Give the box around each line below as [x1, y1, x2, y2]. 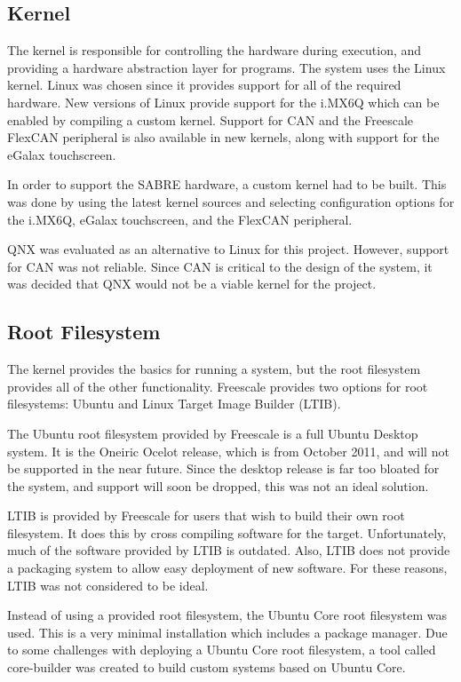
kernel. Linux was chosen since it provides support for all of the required [7, 75, 401, 94]
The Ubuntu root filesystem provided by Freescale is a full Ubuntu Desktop [7, 424, 418, 442]
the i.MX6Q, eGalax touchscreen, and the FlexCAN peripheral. [7, 210, 353, 228]
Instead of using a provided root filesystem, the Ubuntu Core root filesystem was [7, 606, 447, 624]
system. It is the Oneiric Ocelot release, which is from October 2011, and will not [7, 441, 449, 460]
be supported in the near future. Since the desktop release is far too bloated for [7, 459, 440, 478]
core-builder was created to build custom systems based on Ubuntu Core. [7, 658, 406, 677]
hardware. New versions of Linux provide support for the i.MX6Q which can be [7, 92, 440, 111]
